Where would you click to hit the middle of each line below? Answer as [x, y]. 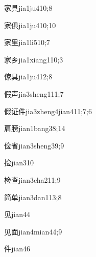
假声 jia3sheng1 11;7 [34, 93]
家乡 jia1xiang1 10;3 [34, 59]
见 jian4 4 [17, 214]
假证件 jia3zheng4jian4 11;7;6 [48, 111]
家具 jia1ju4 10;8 [28, 8]
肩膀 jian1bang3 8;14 [35, 128]
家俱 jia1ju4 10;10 [30, 25]
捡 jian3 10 [19, 163]
